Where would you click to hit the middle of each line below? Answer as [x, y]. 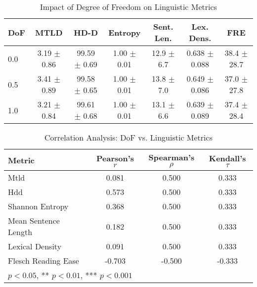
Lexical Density [35, 246]
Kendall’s [227, 158]
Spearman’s [171, 157]
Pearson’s [115, 158]
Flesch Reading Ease [43, 261]
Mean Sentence [34, 220]
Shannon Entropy [38, 206]
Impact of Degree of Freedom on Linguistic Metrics [128, 7]
